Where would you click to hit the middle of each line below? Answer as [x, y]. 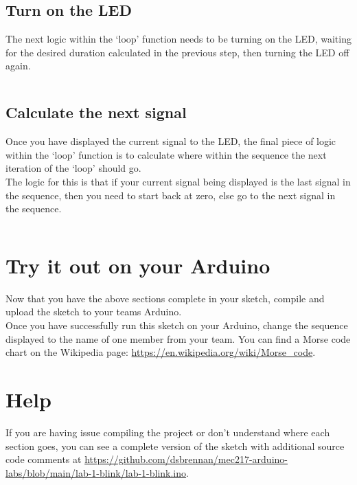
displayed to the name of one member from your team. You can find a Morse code [178, 338]
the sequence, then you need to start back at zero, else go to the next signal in [171, 195]
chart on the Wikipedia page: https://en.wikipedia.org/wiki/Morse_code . [161, 352]
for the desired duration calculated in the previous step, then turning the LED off [177, 52]
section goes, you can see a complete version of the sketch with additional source [175, 445]
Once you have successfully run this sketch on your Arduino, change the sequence [177, 325]
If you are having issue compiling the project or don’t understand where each [168, 432]
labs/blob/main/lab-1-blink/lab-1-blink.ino [96, 472]
